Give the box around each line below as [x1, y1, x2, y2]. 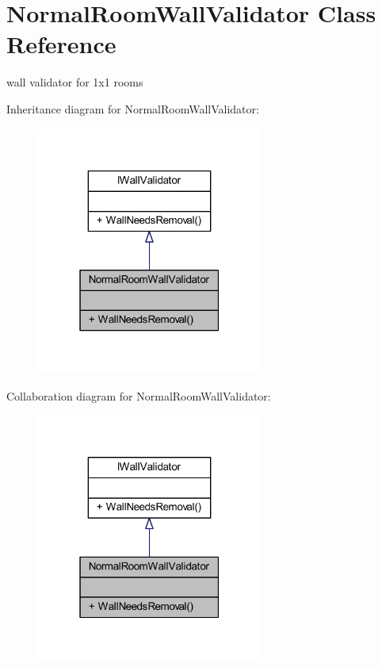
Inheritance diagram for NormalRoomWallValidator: [6, 100, 259, 117]
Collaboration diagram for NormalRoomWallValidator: [6, 387, 271, 404]
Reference [6, 28, 117, 60]
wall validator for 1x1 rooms [6, 74, 143, 90]
